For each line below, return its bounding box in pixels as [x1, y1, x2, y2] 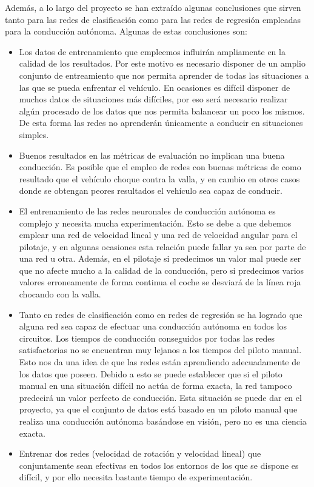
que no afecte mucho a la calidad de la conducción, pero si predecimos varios [19, 263, 304, 276]
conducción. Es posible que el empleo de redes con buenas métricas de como [19, 161, 301, 173]
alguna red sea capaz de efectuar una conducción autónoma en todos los [19, 320, 287, 333]
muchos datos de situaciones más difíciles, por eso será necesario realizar [19, 93, 288, 105]
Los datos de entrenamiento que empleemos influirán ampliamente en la [19, 45, 286, 58]
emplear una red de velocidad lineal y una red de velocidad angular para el [19, 228, 298, 241]
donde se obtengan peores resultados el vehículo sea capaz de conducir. [19, 184, 282, 197]
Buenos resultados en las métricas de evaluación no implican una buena [19, 148, 285, 161]
